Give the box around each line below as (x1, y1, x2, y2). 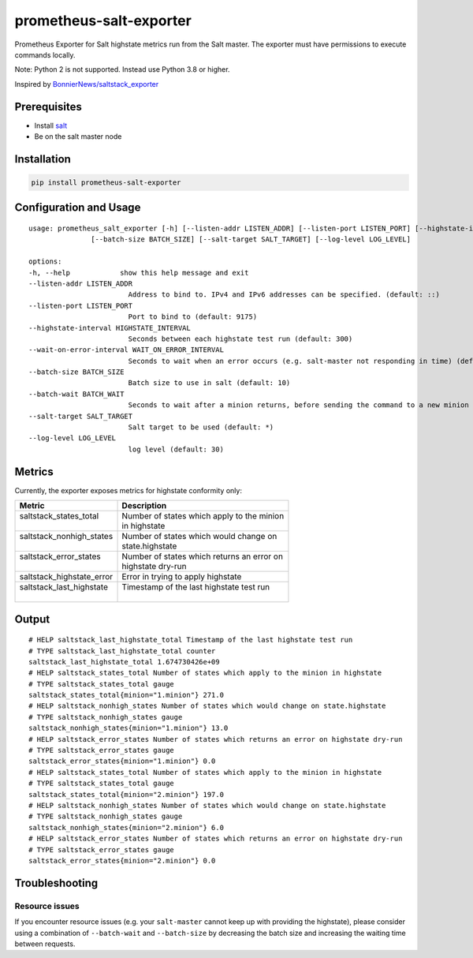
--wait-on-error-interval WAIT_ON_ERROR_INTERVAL (28, 346, 225, 354)
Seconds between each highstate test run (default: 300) (128, 334, 353, 343)
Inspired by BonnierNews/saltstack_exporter (14, 79, 159, 88)
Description (121, 500, 167, 511)
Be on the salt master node (34, 132, 122, 141)
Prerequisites (14, 99, 82, 114)
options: (28, 257, 62, 266)
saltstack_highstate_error (19, 571, 114, 582)
